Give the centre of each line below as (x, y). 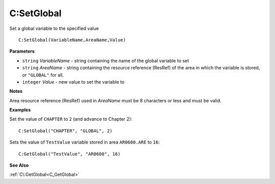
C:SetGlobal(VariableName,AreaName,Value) (72, 40)
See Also (19, 165)
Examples (20, 110)
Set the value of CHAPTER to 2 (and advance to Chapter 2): (71, 119)
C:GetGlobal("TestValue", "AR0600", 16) (70, 154)
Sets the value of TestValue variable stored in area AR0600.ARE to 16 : (85, 142)
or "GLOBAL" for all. (43, 75)
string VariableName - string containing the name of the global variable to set (106, 60)
